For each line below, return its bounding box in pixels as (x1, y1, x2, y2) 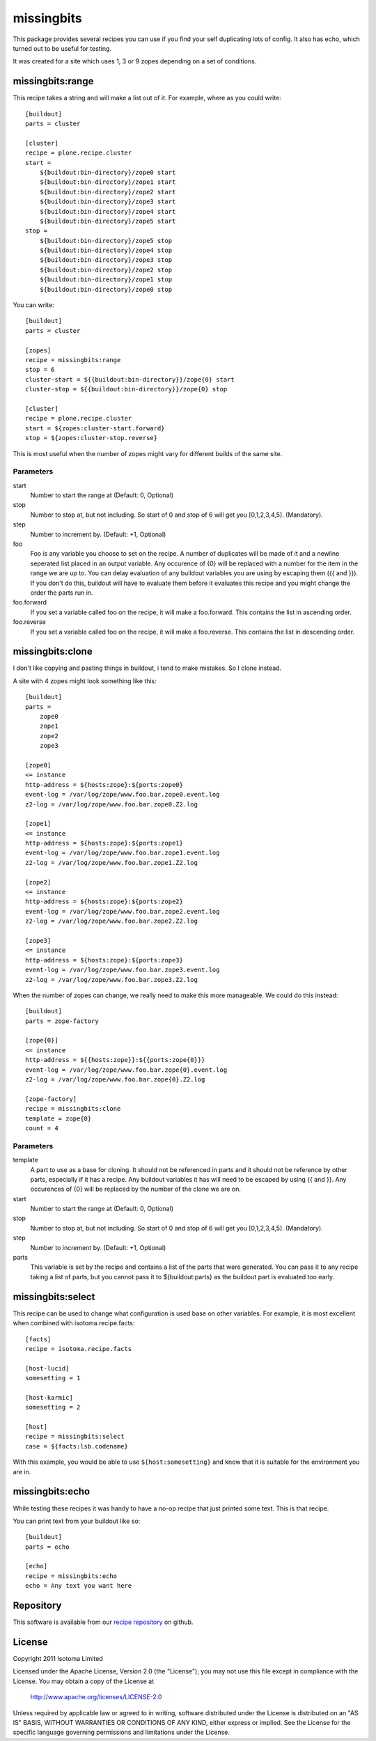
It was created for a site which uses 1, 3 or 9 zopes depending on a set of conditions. (13, 57, 257, 65)
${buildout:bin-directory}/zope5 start (39, 217, 176, 225)
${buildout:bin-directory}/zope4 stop (39, 247, 173, 254)
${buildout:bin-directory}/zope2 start (39, 188, 176, 196)
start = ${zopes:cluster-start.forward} (25, 424, 165, 432)
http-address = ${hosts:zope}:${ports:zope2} (25, 898, 184, 905)
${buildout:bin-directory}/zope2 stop (39, 265, 173, 274)
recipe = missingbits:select (25, 1432, 125, 1441)
